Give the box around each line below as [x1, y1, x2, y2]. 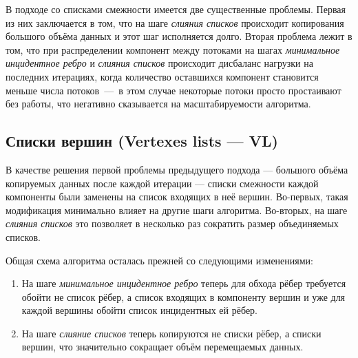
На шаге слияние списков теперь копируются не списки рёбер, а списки [21, 326, 322, 340]
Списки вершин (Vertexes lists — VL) [6, 130, 278, 151]
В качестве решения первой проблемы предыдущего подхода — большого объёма [6, 162, 348, 176]
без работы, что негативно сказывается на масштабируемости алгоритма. [6, 96, 311, 111]
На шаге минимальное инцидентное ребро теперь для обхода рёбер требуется [21, 276, 346, 291]
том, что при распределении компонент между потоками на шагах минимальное [6, 42, 340, 56]
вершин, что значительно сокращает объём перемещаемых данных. [21, 339, 304, 354]
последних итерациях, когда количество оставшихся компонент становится [6, 69, 319, 83]
